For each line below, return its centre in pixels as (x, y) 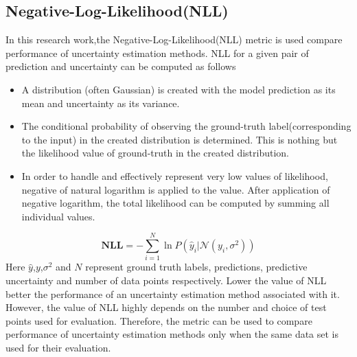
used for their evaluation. (58, 348)
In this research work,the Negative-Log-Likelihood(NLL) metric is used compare (174, 39)
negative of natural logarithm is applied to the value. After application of (176, 189)
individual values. (58, 216)
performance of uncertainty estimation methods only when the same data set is (172, 334)
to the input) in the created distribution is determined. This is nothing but (180, 139)
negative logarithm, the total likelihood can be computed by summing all (175, 203)
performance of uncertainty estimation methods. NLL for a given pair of (157, 53)
